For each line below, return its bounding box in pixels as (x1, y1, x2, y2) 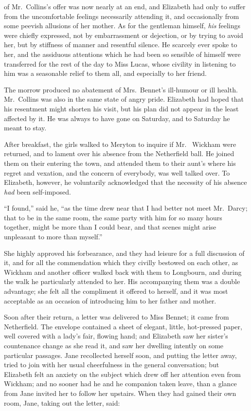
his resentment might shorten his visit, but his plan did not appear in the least (4, 103, 239, 113)
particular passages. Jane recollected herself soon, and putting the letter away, (4, 350, 237, 360)
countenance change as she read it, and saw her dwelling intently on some (4, 340, 224, 350)
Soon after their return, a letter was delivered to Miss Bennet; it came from (4, 312, 229, 322)
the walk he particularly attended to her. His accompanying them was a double (4, 276, 240, 286)
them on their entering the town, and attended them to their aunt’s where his (4, 158, 236, 168)
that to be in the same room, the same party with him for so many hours (4, 212, 222, 222)
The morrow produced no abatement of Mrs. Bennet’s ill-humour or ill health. (4, 84, 238, 94)
